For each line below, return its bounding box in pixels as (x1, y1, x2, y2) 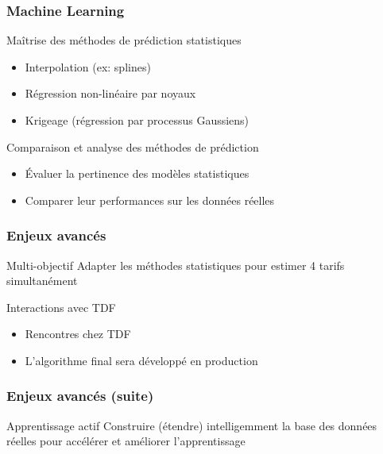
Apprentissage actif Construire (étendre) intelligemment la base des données (6, 417, 377, 433)
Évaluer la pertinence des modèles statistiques (25, 165, 250, 182)
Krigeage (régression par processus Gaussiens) (25, 112, 250, 128)
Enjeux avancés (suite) (6, 386, 154, 406)
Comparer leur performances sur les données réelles (25, 191, 275, 208)
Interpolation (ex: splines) (25, 58, 151, 75)
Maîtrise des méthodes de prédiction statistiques (6, 32, 242, 48)
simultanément (6, 272, 78, 289)
